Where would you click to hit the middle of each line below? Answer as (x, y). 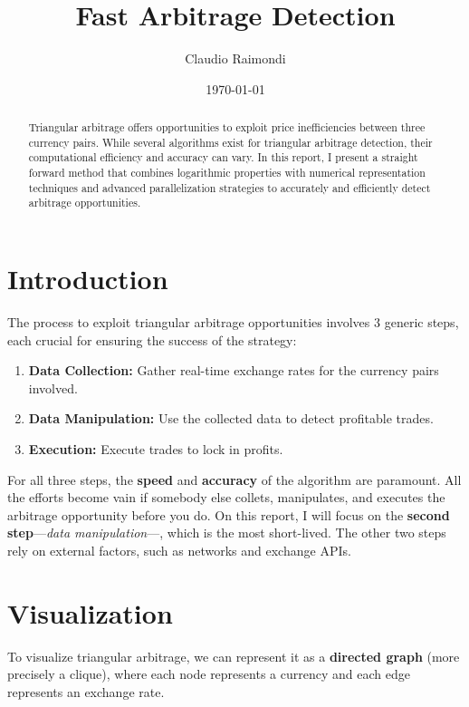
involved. (53, 387)
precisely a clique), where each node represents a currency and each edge (209, 674)
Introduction (88, 279)
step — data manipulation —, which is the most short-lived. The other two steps (227, 533)
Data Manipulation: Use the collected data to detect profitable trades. (231, 418)
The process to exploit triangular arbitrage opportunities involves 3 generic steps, (233, 321)
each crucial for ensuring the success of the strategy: (152, 339)
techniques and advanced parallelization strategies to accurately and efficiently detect (230, 187)
